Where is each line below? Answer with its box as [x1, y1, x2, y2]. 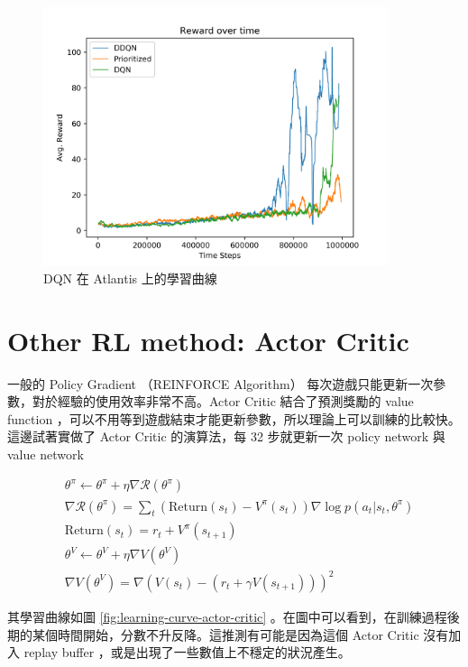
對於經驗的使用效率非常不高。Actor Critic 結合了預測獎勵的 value [32, 392, 414, 411]
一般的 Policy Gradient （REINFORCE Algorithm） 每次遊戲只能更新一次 [7, 374, 434, 393]
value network [7, 444, 84, 463]
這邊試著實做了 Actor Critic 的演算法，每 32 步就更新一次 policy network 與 [7, 427, 445, 446]
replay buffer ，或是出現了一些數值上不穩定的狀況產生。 [23, 643, 351, 662]
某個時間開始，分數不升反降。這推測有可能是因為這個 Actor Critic [32, 625, 419, 644]
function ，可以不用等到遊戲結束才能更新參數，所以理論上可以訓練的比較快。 [7, 409, 461, 428]
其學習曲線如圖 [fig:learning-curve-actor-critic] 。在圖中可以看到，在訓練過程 [7, 607, 447, 625]
